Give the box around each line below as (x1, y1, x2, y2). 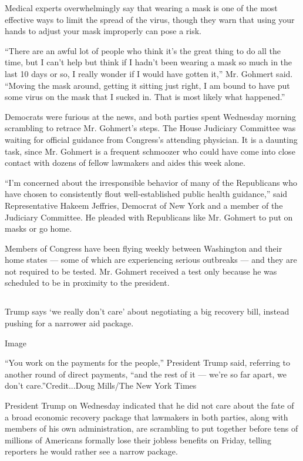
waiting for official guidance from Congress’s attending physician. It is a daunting (5, 133, 298, 145)
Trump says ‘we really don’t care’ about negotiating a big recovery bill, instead (5, 305, 289, 318)
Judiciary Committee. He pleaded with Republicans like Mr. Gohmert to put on (5, 211, 293, 223)
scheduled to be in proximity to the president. (5, 276, 170, 289)
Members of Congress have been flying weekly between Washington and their (5, 242, 282, 254)
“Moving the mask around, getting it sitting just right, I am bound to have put (5, 79, 290, 91)
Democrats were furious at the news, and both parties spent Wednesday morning (5, 110, 296, 122)
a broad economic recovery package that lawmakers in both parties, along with (5, 410, 288, 423)
